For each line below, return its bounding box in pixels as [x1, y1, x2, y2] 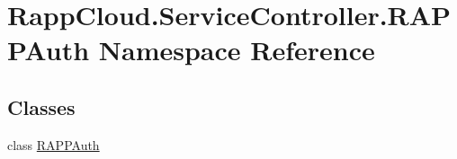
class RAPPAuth [7, 135, 100, 154]
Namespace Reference [98, 31, 375, 68]
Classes [7, 93, 76, 120]
